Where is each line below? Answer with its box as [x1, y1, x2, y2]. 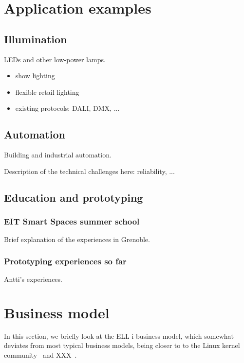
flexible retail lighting [15, 86, 79, 97]
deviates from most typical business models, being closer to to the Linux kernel [4, 340, 240, 350]
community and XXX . [4, 350, 77, 360]
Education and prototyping [4, 190, 143, 205]
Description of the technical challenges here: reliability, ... [4, 166, 175, 176]
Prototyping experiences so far [4, 255, 127, 267]
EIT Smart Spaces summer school [4, 215, 140, 227]
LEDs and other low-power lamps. [4, 54, 106, 64]
